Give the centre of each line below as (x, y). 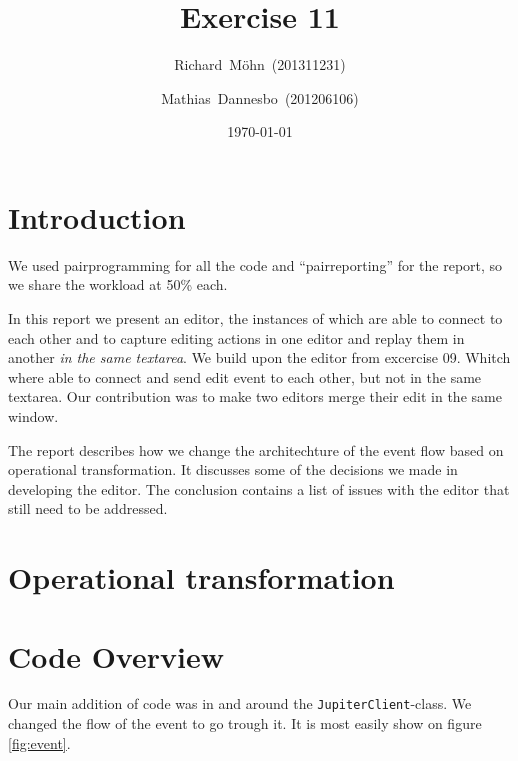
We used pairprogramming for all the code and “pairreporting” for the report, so (255, 264)
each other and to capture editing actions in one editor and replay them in (236, 337)
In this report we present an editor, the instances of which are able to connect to (255, 318)
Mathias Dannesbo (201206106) (260, 97)
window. (33, 416)
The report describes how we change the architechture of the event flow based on (256, 449)
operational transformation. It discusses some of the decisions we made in (233, 469)
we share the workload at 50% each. (118, 284)
